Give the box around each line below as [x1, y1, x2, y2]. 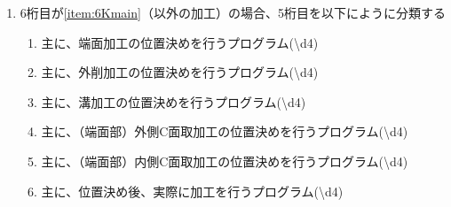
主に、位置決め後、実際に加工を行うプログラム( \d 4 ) [41, 181, 344, 200]
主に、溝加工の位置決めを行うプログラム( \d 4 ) [41, 92, 306, 111]
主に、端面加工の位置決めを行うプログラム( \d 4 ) [41, 33, 319, 51]
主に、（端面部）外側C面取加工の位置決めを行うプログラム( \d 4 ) [41, 122, 408, 141]
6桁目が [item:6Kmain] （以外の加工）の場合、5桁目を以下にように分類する [20, 4, 446, 21]
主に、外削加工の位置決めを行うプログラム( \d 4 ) [41, 63, 319, 81]
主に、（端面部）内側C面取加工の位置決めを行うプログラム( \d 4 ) [41, 151, 408, 170]
